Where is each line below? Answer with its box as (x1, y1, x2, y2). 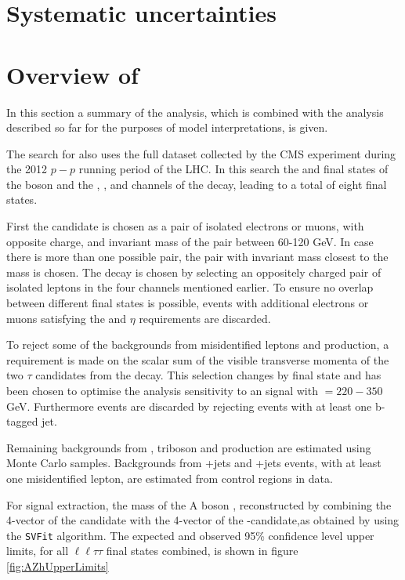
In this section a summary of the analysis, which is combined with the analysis (6, 103, 384, 120)
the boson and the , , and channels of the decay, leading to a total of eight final (6, 176, 387, 192)
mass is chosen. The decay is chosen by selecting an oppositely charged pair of (6, 263, 381, 280)
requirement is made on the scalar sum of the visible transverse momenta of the (6, 351, 389, 368)
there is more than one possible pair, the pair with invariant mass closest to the (6, 248, 389, 265)
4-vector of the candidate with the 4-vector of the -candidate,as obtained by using (6, 512, 400, 528)
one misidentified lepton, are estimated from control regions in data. (6, 469, 333, 486)
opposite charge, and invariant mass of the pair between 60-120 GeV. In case (6, 233, 374, 249)
